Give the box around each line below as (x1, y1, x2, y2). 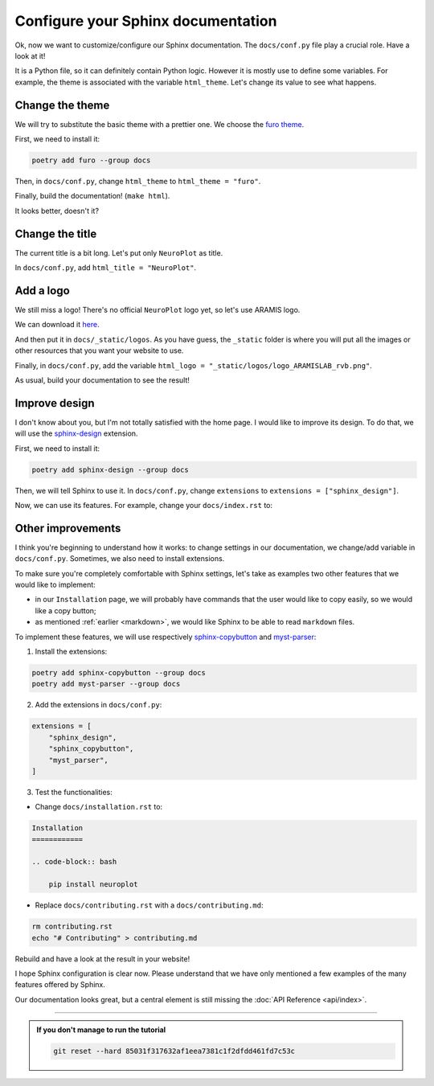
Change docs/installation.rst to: (35, 802, 163, 812)
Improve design (14, 396, 96, 410)
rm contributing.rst (31, 922, 113, 932)
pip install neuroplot (48, 880, 138, 889)
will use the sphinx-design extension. (14, 428, 138, 438)
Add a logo (14, 284, 70, 297)
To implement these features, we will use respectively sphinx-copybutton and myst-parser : (14, 632, 317, 641)
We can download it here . (14, 320, 100, 330)
